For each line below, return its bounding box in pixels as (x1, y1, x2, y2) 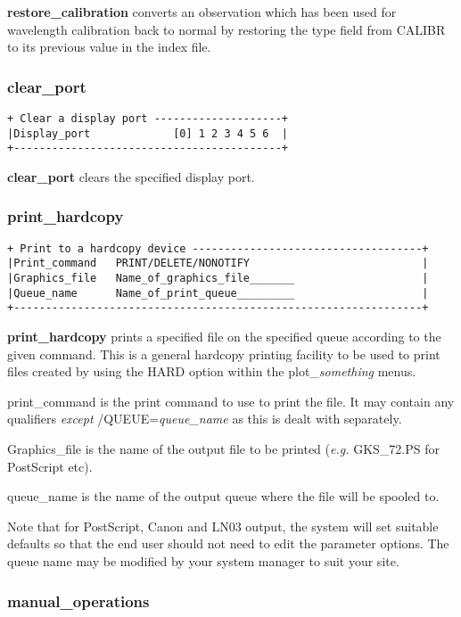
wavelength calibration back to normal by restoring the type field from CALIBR (7, 20, 446, 38)
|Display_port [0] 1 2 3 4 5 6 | (7, 127, 288, 140)
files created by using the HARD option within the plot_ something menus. (7, 362, 416, 381)
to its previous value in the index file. (7, 37, 211, 56)
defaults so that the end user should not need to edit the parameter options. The (7, 534, 449, 553)
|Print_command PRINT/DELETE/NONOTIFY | (7, 257, 429, 270)
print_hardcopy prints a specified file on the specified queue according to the (7, 327, 441, 346)
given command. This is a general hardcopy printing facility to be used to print (7, 344, 440, 363)
